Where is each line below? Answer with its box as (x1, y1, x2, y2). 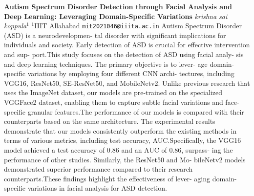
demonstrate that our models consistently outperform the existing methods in (4, 125, 237, 136)
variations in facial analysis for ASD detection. (27, 183, 167, 193)
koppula (4, 20, 27, 31)
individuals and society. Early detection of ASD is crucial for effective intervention (4, 39, 250, 50)
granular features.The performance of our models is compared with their (27, 106, 244, 117)
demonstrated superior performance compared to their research (4, 164, 193, 174)
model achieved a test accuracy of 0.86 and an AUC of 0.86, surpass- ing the (4, 144, 233, 155)
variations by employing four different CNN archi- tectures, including (27, 68, 234, 78)
